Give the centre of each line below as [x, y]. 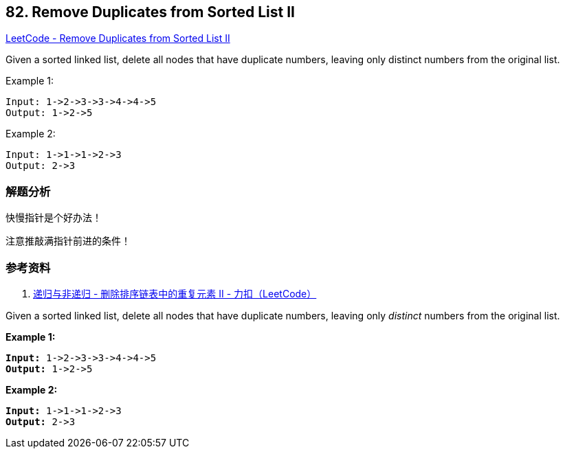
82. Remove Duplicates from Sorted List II [150, 12]
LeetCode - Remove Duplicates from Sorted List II [118, 38]
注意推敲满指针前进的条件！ [68, 241]
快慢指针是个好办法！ [54, 218]
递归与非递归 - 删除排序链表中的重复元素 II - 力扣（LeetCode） [175, 293]
